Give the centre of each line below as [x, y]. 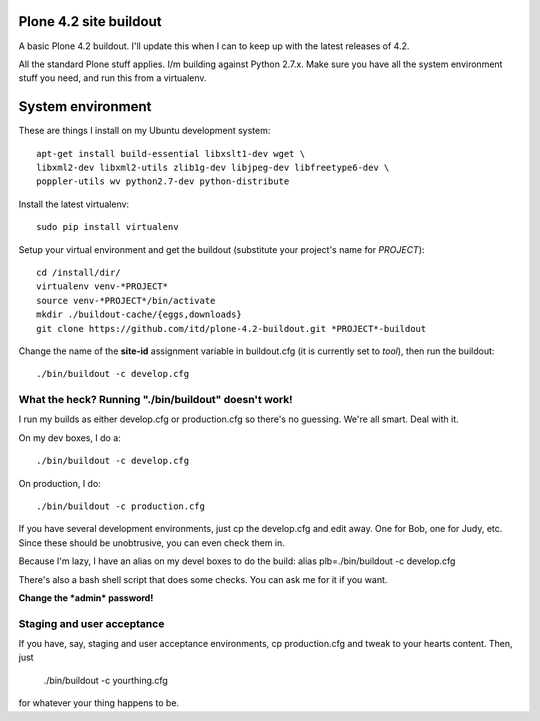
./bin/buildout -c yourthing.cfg [106, 680]
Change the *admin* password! [86, 597]
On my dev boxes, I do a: [70, 437]
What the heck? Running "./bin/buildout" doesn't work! [156, 400]
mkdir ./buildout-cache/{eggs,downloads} [139, 314]
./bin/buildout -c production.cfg [120, 506]
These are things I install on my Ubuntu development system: [144, 131]
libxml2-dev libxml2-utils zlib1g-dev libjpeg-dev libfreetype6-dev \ [213, 167]
